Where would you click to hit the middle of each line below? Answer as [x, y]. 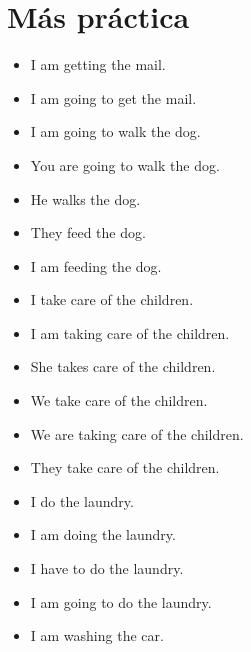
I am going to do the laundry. [121, 601]
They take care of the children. [125, 467]
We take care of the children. [119, 400]
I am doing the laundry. [103, 534]
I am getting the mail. [98, 64]
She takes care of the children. [123, 366]
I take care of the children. [112, 299]
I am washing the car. [97, 635]
